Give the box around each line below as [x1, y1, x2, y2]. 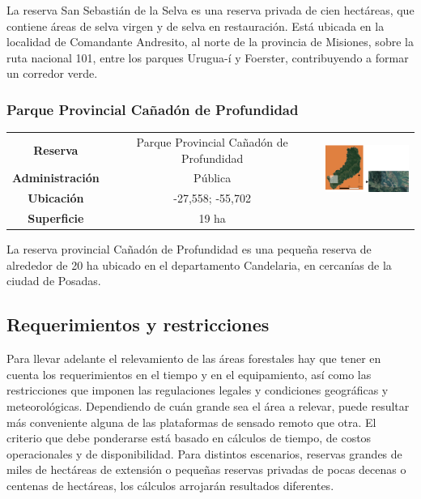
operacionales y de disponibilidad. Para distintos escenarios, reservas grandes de [6, 445, 402, 462]
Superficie [28, 210, 84, 227]
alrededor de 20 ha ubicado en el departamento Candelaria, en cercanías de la [6, 256, 392, 273]
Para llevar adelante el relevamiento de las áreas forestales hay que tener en [6, 350, 381, 367]
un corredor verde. [6, 65, 98, 82]
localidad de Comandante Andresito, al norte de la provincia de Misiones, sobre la [6, 33, 414, 50]
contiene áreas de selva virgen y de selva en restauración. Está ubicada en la [6, 17, 385, 34]
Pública [193, 169, 232, 186]
